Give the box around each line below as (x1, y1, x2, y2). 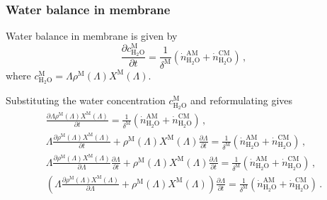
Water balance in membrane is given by (6, 28, 178, 43)
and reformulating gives (190, 93, 293, 108)
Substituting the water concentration (6, 93, 166, 108)
